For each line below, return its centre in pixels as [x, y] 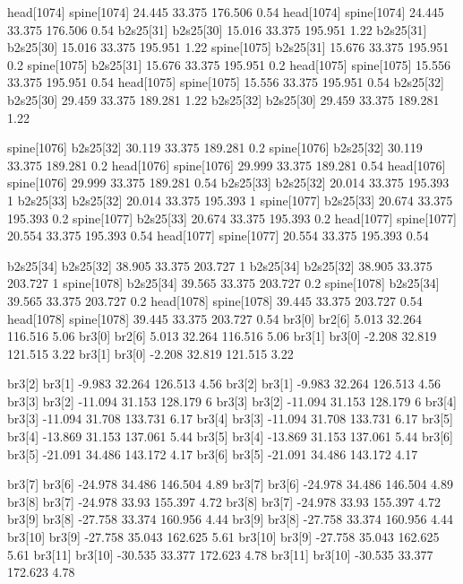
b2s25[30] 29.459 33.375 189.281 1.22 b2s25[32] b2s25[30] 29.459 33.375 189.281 [223, 99]
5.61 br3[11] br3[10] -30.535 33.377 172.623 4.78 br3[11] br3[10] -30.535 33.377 [220, 554]
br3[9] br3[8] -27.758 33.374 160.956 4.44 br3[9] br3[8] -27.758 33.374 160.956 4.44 [230, 519]
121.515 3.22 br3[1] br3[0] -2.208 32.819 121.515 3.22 [150, 353]
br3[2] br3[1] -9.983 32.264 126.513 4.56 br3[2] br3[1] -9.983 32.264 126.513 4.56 [224, 384]
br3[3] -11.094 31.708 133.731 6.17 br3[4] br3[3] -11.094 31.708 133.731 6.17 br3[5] [230, 418]
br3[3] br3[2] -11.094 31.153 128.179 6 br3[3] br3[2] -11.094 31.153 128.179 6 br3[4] [232, 401]
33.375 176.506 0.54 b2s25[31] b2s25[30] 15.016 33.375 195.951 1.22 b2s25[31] [217, 29]
